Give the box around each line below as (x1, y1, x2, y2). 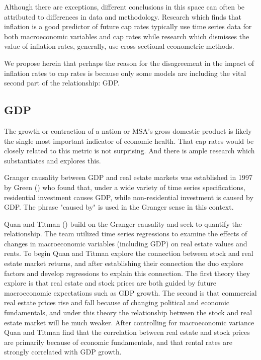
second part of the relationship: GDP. (4, 77, 120, 88)
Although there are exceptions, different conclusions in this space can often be (4, 2, 245, 12)
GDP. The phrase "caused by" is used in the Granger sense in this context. (4, 202, 234, 212)
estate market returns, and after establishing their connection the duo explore (4, 258, 243, 268)
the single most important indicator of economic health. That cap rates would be (4, 135, 254, 146)
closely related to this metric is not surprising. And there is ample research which (4, 145, 255, 156)
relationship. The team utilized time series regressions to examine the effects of (4, 228, 247, 239)
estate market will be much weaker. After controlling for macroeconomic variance (4, 317, 254, 327)
